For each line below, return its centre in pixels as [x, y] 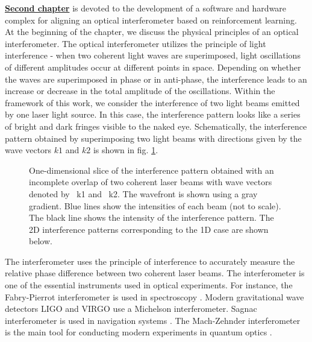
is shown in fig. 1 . [126, 150]
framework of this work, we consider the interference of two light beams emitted [152, 102]
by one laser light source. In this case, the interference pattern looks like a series [153, 114]
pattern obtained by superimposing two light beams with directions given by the [153, 138]
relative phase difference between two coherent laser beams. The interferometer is [155, 273]
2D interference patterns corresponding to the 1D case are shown [149, 229]
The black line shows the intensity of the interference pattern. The [151, 217]
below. [41, 241]
